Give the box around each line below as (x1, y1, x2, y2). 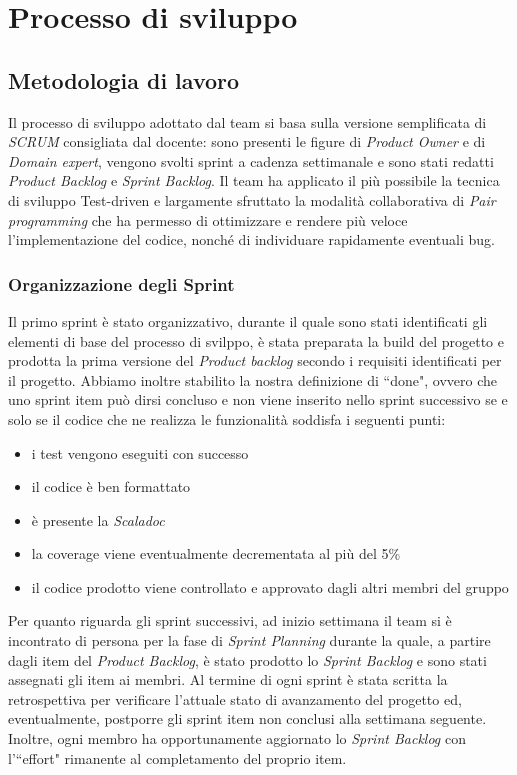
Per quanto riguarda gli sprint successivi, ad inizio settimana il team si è (8, 610, 452, 631)
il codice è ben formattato (31, 476, 191, 497)
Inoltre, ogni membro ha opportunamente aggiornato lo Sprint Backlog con (8, 728, 466, 749)
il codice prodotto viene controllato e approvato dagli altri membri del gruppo (31, 576, 509, 597)
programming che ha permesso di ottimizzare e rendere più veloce (8, 209, 408, 230)
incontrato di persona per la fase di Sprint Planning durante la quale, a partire (8, 630, 491, 651)
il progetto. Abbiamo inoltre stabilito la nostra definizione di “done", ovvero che (8, 369, 497, 390)
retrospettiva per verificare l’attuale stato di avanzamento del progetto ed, (8, 688, 462, 709)
